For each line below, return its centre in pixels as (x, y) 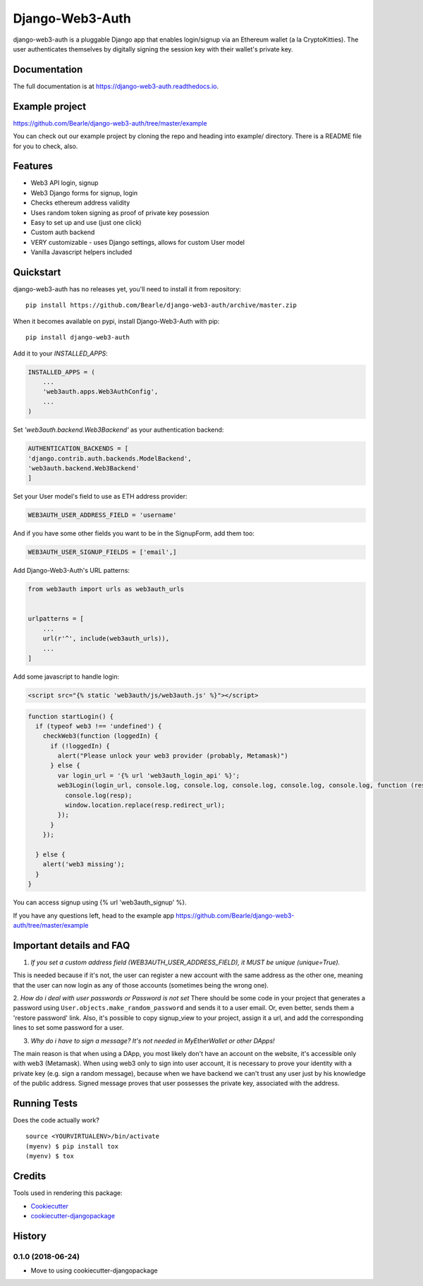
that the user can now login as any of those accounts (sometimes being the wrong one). (141, 985)
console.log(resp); (98, 795)
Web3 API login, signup (65, 183)
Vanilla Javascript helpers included (81, 252)
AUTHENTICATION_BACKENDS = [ (78, 449)
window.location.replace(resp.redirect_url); (145, 805)
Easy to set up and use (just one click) (86, 223)
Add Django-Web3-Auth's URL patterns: (72, 571)
